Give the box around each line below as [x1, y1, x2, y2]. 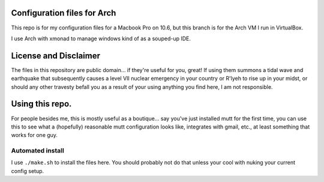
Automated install [11, 147, 64, 155]
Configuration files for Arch [11, 8, 116, 18]
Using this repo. [11, 99, 72, 109]
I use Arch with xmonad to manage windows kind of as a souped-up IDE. [11, 35, 191, 42]
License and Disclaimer [11, 50, 100, 61]
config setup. [11, 167, 44, 174]
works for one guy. [11, 132, 58, 139]
